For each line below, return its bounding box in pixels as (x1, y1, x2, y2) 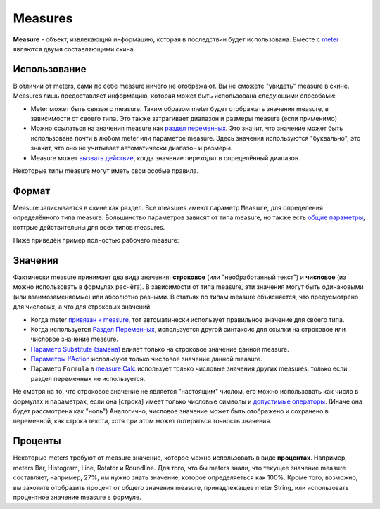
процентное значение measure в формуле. (13, 493, 141, 501)
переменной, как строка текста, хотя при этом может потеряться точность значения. (13, 417, 272, 425)
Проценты (13, 435, 61, 447)
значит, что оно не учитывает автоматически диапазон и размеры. (30, 144, 233, 153)
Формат (13, 185, 51, 197)
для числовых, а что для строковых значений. (13, 302, 153, 311)
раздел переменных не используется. (30, 374, 146, 382)
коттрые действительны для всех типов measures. (13, 223, 165, 231)
